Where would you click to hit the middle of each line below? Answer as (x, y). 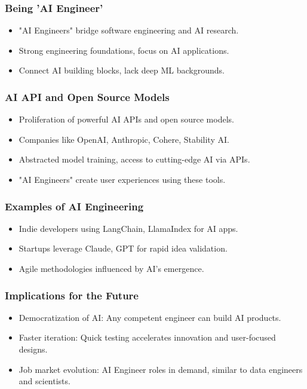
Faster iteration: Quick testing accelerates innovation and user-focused (147, 337)
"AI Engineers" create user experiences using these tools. (122, 179)
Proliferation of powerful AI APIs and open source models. (126, 119)
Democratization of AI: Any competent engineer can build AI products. (150, 317)
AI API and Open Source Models (87, 97)
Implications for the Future (72, 295)
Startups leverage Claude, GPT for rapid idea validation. (123, 248)
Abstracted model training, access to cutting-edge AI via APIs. (134, 159)
